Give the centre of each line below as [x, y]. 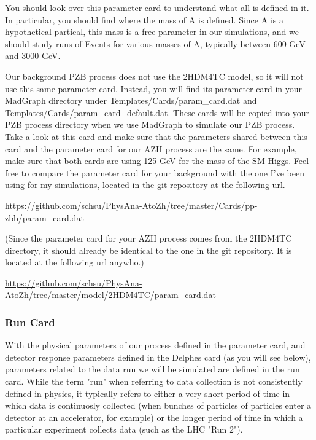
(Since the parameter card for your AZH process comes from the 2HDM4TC [148, 238]
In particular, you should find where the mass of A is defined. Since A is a [144, 19]
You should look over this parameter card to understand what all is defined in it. [157, 7]
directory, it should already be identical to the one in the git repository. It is [148, 250]
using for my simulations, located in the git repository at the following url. [145, 185]
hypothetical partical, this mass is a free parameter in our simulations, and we [152, 32]
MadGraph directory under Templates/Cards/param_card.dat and [131, 100]
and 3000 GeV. [33, 56]
